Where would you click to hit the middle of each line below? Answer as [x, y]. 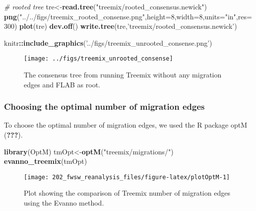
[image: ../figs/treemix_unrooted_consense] [98, 59]
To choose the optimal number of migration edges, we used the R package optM [126, 125]
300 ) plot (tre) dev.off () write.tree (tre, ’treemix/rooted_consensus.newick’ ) [121, 26]
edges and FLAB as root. [62, 84]
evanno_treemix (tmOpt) [46, 161]
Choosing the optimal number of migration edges [104, 106]
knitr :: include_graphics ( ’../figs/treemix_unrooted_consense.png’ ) [108, 42]
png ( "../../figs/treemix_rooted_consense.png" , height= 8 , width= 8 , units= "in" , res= [128, 16]
